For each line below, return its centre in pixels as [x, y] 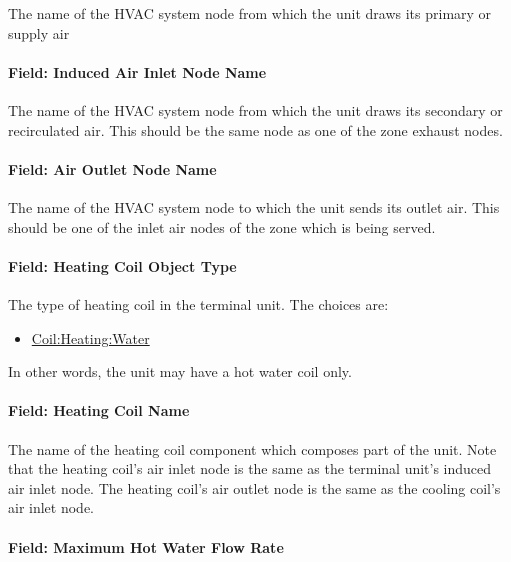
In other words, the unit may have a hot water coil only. [180, 371]
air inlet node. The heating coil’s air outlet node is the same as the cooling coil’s [254, 487]
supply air [39, 32]
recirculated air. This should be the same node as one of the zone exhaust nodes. [255, 129]
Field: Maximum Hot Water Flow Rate [146, 546]
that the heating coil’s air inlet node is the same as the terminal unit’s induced [250, 468]
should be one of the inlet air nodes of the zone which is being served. [222, 226]
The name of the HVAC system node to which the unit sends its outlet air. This [254, 206]
